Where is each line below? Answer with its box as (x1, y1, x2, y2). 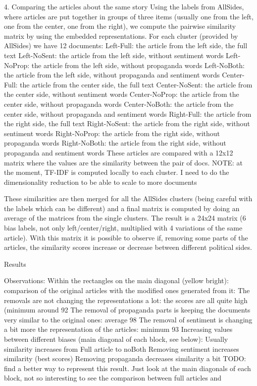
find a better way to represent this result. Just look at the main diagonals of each (4, 363, 251, 373)
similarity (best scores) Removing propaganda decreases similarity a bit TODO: (4, 353, 246, 364)
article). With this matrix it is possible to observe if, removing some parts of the (4, 232, 248, 242)
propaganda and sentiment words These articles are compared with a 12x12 (4, 147, 233, 157)
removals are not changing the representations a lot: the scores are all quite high (4, 295, 248, 305)
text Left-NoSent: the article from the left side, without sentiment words (4, 50, 224, 60)
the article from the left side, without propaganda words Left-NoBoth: (31, 60, 245, 70)
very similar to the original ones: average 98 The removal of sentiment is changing (4, 314, 253, 324)
